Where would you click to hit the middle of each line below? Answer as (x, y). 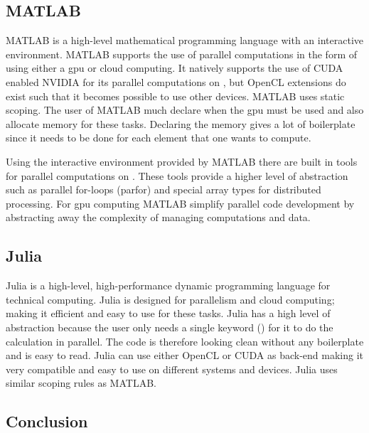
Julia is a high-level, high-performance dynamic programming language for (168, 285)
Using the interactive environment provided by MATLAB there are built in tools (182, 161)
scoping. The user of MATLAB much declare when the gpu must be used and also (185, 110)
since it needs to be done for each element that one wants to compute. (159, 138)
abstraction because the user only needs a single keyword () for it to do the (170, 327)
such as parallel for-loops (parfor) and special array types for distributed (164, 189)
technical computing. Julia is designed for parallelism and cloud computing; (170, 299)
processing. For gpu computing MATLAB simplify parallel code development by (180, 203)
